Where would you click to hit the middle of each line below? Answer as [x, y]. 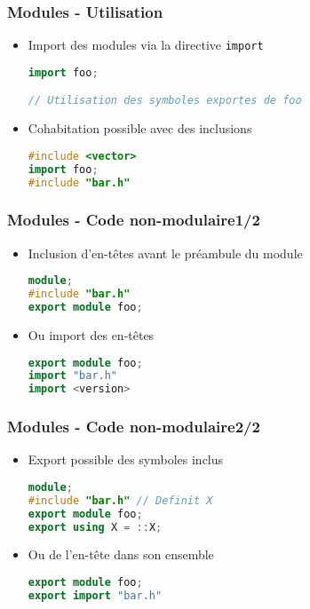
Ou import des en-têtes [91, 334]
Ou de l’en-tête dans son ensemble [121, 554]
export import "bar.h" [95, 595]
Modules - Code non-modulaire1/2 [134, 220]
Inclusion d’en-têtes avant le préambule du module [165, 253]
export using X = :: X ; [95, 527]
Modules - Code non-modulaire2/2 [134, 427]
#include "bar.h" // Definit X [120, 500]
